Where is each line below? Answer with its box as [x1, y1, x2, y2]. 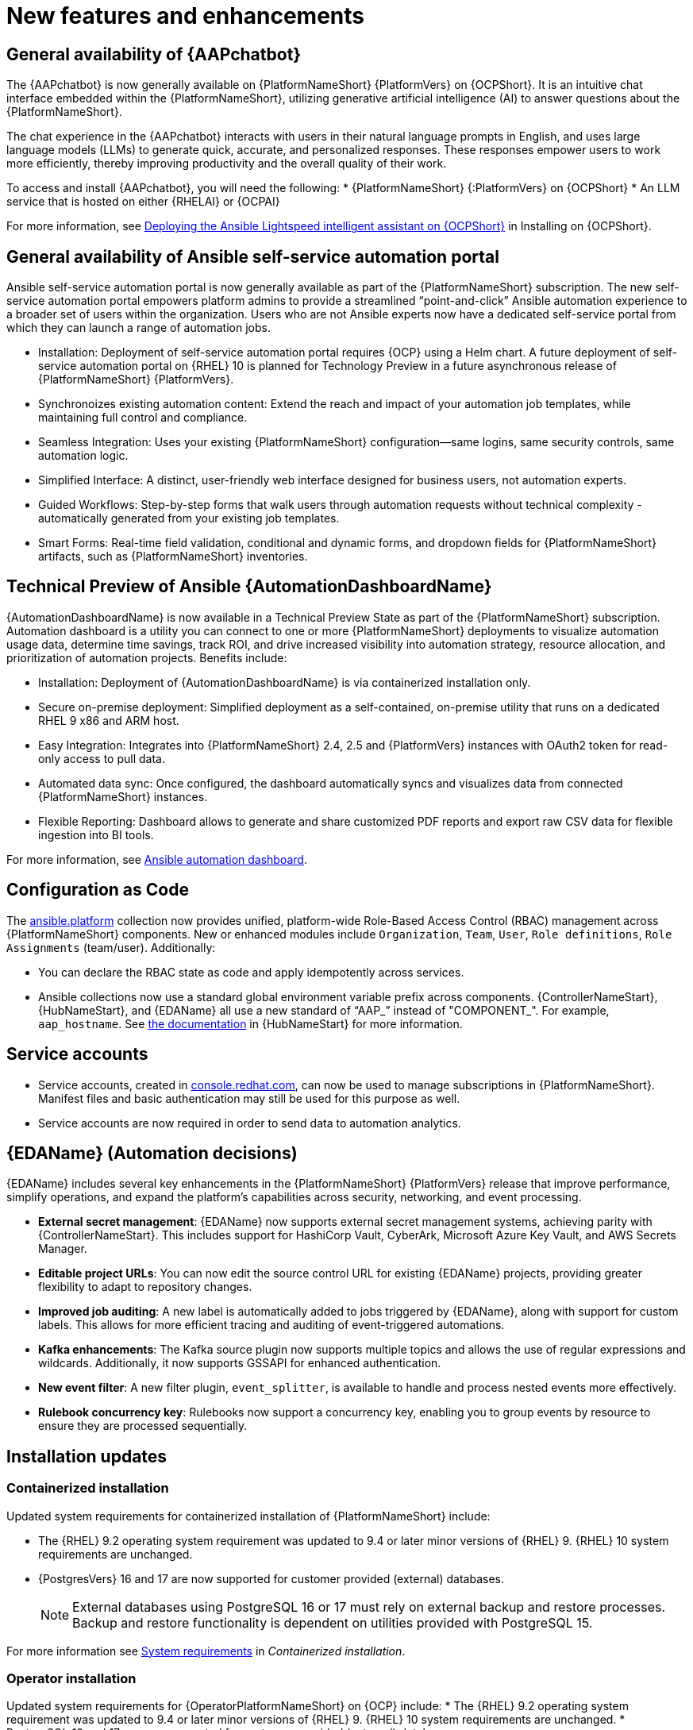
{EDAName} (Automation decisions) [6, 1142, 298, 1163]
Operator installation [6, 1670, 137, 1686]
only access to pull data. [38, 751, 165, 765]
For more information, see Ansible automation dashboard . [6, 852, 307, 866]
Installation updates [6, 1446, 167, 1466]
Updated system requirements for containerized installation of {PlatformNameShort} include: [6, 1508, 491, 1523]
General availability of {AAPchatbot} [6, 44, 302, 64]
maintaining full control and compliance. [38, 410, 248, 425]
